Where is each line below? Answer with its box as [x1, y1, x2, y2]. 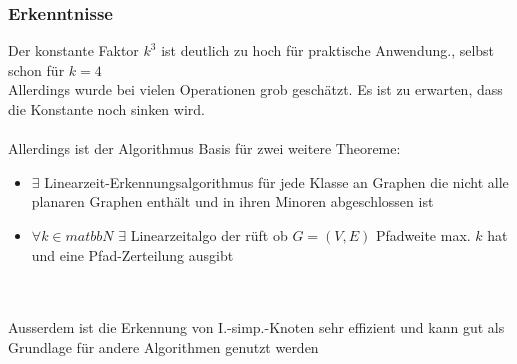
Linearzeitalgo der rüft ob [130, 224, 288, 245]
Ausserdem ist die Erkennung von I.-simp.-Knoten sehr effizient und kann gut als [8, 317, 505, 338]
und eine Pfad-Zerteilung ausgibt [31, 244, 234, 265]
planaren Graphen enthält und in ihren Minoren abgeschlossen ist [31, 191, 434, 212]
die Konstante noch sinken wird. [8, 99, 205, 119]
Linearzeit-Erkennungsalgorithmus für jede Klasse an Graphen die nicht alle [44, 171, 509, 192]
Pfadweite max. [375, 224, 471, 245]
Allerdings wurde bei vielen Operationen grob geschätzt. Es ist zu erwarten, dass [8, 79, 503, 100]
